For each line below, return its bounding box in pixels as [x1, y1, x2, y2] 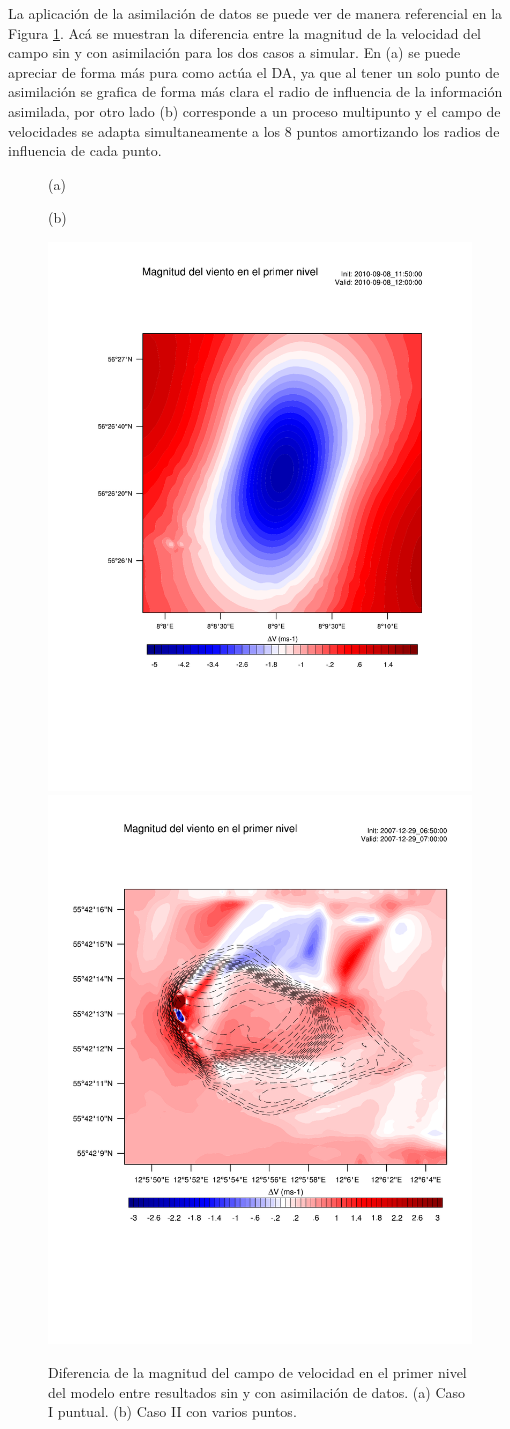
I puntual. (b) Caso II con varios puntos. [48, 1401, 297, 1422]
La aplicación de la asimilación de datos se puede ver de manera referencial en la [8, 3, 503, 23]
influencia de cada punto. [8, 140, 162, 161]
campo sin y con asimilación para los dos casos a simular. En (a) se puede [8, 42, 461, 63]
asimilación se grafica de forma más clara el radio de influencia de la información [8, 81, 503, 102]
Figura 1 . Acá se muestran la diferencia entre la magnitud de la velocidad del [8, 22, 481, 43]
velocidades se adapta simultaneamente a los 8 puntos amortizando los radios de [8, 120, 500, 141]
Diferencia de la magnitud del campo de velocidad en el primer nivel [48, 1361, 467, 1382]
